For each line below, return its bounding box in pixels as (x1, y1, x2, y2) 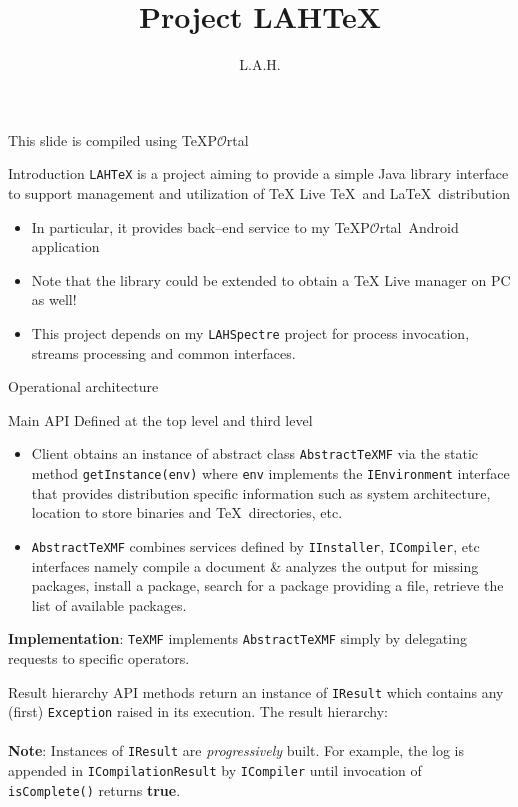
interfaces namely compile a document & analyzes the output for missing (31, 555, 479, 576)
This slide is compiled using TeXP (8, 129, 217, 150)
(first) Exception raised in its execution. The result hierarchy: (8, 701, 388, 722)
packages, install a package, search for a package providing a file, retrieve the (31, 575, 504, 596)
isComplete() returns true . (8, 779, 181, 800)
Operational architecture (8, 376, 159, 397)
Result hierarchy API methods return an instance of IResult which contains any (8, 681, 504, 702)
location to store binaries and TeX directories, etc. (31, 502, 343, 523)
